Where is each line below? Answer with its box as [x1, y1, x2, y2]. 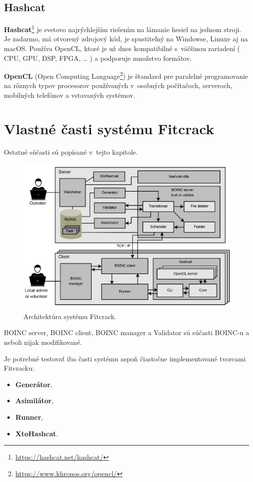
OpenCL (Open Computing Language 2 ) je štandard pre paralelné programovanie [4, 70, 248, 81]
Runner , [15, 411, 43, 422]
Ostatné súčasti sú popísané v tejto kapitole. [4, 146, 138, 157]
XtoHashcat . [15, 428, 58, 438]
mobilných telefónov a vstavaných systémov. [4, 90, 135, 100]
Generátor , [15, 379, 53, 389]
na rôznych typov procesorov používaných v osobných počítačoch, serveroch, [4, 80, 233, 90]
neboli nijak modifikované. [4, 337, 82, 347]
